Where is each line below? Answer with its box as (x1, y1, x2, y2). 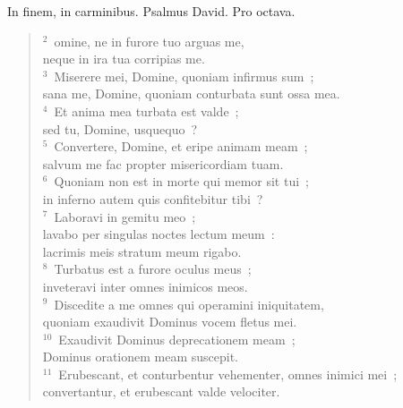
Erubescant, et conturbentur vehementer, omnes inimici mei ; (58, 364, 398, 383)
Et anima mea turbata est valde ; (54, 101, 239, 120)
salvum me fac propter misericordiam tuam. (42, 154, 284, 173)
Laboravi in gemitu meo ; (54, 207, 196, 225)
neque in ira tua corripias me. (42, 49, 205, 68)
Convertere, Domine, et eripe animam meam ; (54, 137, 308, 156)
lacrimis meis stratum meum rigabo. (42, 242, 242, 260)
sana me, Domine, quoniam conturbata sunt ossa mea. (42, 84, 340, 103)
